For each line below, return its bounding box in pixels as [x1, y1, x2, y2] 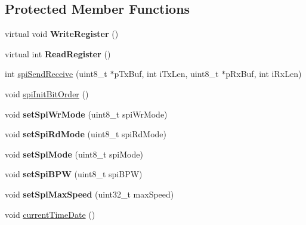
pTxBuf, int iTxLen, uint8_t [114, 67, 219, 80]
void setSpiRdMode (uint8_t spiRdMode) [5, 128, 167, 140]
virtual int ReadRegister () [5, 47, 111, 60]
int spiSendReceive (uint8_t [5, 67, 107, 80]
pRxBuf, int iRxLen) [225, 67, 302, 80]
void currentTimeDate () [5, 208, 95, 220]
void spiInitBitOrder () [5, 87, 89, 100]
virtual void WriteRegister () [5, 27, 119, 40]
